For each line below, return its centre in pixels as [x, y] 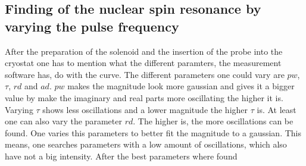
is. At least [277, 109]
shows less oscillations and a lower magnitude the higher [145, 109]
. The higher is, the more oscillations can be [213, 121]
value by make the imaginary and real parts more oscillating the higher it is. [144, 97]
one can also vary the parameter [63, 121]
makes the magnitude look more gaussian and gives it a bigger [181, 86]
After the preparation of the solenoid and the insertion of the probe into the [144, 51]
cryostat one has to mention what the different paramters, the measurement [143, 63]
